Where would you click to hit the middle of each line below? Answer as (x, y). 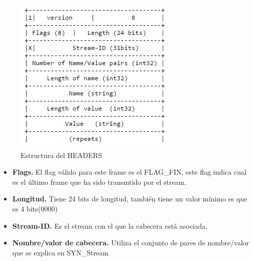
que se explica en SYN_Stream (60, 252)
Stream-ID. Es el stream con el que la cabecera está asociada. (110, 225)
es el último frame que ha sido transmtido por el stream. (99, 181)
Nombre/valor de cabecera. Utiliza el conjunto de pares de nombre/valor (131, 243)
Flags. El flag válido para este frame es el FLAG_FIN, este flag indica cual (129, 172)
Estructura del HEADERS (61, 155)
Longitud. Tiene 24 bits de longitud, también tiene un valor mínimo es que (130, 199)
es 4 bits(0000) (35, 208)
